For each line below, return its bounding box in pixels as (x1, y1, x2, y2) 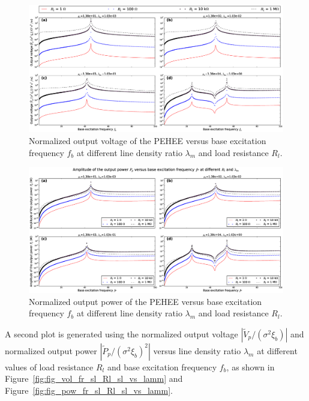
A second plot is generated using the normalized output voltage (5, 327, 238, 340)
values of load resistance (5, 360, 94, 373)
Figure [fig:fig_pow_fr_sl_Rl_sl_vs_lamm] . (5, 384, 173, 397)
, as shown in (226, 360, 275, 373)
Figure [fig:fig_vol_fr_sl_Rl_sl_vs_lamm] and (5, 372, 183, 385)
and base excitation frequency (107, 360, 217, 373)
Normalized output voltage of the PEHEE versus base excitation (29, 134, 266, 146)
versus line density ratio (153, 344, 241, 357)
